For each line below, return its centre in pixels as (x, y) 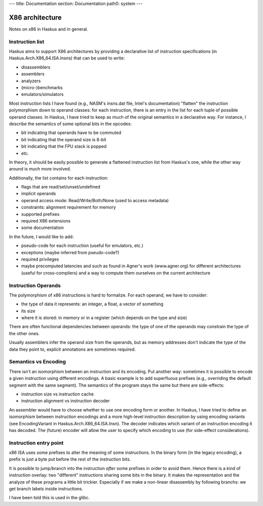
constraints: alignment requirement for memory (69, 207)
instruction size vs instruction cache (57, 394)
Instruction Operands (35, 285)
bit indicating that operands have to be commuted (71, 133)
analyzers (31, 81)
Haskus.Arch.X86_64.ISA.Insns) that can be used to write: (67, 58)
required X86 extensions (46, 221)
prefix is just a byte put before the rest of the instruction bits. (70, 459)
